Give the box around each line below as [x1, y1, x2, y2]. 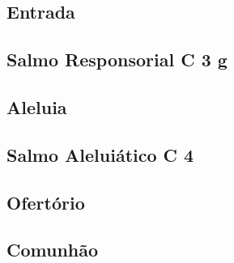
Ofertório [6, 189, 85, 214]
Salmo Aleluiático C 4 [6, 142, 194, 167]
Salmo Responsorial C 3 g [6, 47, 228, 72]
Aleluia [6, 94, 67, 119]
